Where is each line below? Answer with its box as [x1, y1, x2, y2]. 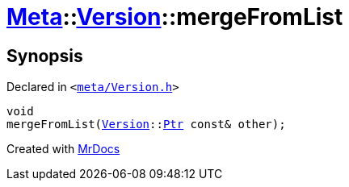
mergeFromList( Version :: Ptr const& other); [6, 118, 286, 131]
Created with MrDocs [6, 142, 120, 156]
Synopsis [6, 45, 83, 66]
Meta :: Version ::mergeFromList [6, 3, 343, 31]
